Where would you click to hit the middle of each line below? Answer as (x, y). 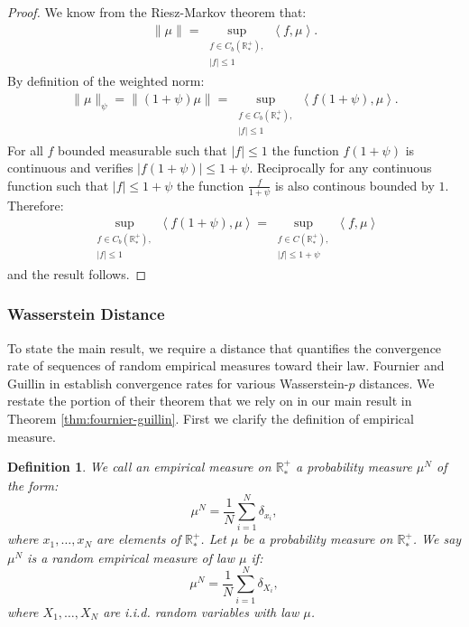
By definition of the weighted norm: (106, 81)
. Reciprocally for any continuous (340, 168)
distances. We (397, 383)
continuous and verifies (70, 168)
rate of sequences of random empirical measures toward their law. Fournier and (226, 365)
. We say (437, 539)
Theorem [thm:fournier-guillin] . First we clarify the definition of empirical (211, 419)
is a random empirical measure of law (131, 557)
